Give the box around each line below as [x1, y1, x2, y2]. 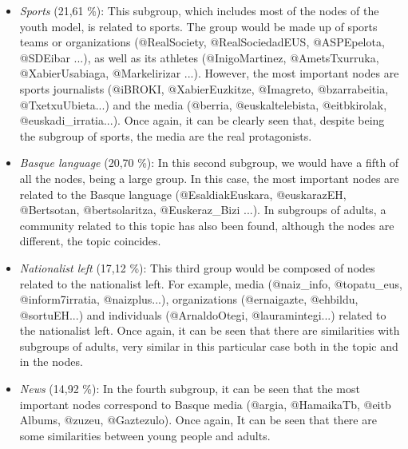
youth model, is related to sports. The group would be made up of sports [19, 18, 378, 34]
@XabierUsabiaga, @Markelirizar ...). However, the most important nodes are [19, 65, 399, 81]
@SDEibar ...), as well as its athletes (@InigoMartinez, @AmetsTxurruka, [19, 49, 379, 66]
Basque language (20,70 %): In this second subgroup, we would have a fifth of [19, 154, 399, 171]
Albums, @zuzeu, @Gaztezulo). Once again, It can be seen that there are [19, 411, 377, 428]
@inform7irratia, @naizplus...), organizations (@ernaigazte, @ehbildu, [19, 291, 358, 308]
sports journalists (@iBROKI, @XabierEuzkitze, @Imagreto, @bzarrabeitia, [19, 80, 389, 97]
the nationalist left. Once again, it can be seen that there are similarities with [19, 322, 400, 339]
